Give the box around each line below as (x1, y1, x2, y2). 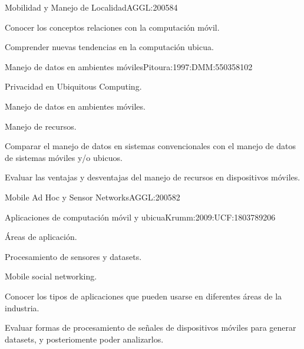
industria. (5, 301, 39, 314)
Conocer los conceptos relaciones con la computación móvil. (5, 21, 220, 33)
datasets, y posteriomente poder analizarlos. (5, 332, 164, 345)
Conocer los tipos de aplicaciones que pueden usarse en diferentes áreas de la (5, 289, 282, 302)
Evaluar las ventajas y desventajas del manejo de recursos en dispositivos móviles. (5, 171, 300, 183)
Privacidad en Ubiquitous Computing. (5, 80, 142, 93)
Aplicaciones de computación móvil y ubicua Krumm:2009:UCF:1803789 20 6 (5, 210, 276, 223)
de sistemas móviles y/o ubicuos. (5, 151, 123, 163)
